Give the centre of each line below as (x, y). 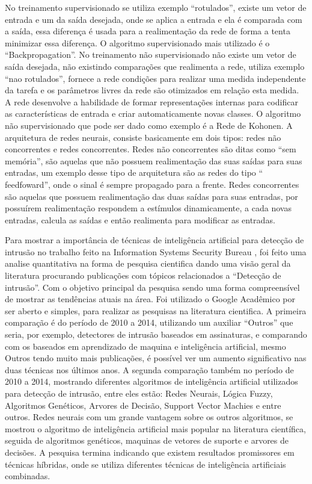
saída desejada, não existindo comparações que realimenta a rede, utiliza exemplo (155, 66)
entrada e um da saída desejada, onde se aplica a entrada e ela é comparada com (154, 19)
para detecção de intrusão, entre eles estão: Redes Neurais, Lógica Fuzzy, (139, 393)
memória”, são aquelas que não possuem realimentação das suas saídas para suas (154, 160)
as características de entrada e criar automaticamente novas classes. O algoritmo (153, 113)
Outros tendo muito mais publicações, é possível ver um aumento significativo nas (156, 358)
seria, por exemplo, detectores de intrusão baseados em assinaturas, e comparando (156, 334)
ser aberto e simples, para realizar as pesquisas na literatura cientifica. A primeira (156, 310)
